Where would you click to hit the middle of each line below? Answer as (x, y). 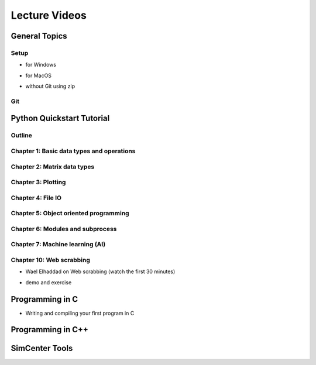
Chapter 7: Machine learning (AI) (58, 245)
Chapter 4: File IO (36, 198)
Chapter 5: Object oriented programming (70, 214)
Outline (21, 136)
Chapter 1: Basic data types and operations (73, 151)
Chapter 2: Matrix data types (53, 167)
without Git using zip (50, 86)
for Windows (41, 65)
